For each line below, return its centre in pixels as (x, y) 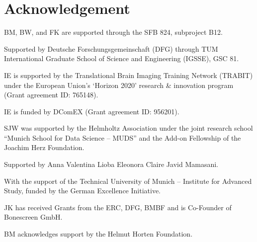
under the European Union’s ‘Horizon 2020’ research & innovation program (119, 85)
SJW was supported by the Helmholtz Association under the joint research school (128, 128)
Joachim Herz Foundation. (44, 147)
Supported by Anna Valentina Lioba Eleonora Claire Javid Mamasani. (111, 164)
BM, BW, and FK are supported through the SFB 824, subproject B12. (113, 32)
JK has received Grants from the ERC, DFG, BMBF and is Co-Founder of (118, 207)
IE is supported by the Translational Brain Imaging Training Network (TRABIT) (128, 75)
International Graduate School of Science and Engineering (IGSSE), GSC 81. (122, 58)
